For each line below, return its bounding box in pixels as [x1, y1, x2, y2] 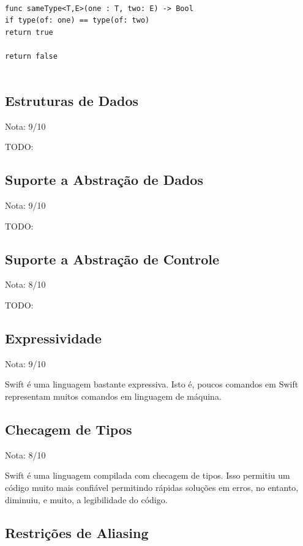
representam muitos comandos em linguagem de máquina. [5, 390, 222, 403]
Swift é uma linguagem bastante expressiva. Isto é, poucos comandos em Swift [5, 378, 299, 391]
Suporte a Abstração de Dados [5, 170, 203, 189]
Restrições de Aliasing [5, 523, 149, 542]
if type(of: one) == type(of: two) [5, 16, 150, 25]
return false [5, 52, 58, 61]
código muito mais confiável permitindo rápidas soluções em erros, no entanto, [5, 481, 299, 494]
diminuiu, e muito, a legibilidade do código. [5, 493, 168, 506]
